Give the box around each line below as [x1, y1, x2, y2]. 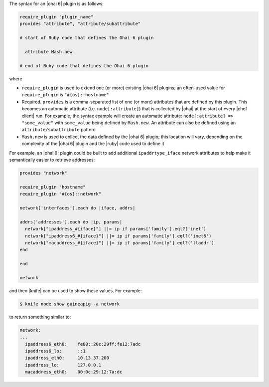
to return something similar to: [9, 314, 71, 320]
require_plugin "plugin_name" [19, 14, 94, 19]
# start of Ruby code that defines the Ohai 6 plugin [19, 35, 154, 41]
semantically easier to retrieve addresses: [9, 157, 95, 163]
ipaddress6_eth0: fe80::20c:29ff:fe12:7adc [25, 341, 141, 347]
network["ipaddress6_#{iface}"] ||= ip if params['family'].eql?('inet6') [25, 233, 212, 239]
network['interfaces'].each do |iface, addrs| [19, 205, 135, 210]
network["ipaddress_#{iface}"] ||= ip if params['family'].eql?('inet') [25, 226, 207, 232]
